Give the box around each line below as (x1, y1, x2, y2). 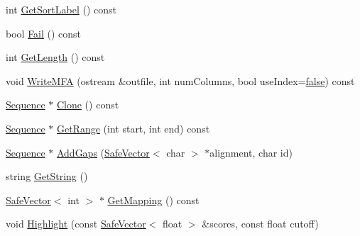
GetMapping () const (107, 192, 200, 207)
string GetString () (6, 169, 88, 184)
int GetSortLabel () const (6, 2, 116, 16)
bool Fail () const (6, 26, 82, 40)
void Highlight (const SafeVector (6, 216, 146, 231)
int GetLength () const (6, 50, 105, 64)
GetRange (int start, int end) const (56, 120, 210, 135)
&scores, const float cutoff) (202, 216, 319, 231)
